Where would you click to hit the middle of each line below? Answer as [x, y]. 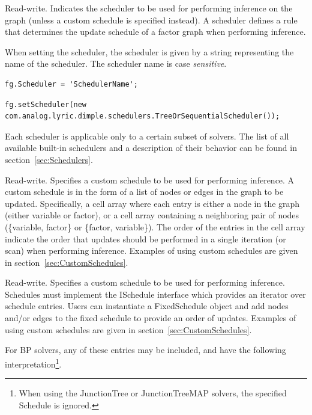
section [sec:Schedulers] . [49, 159]
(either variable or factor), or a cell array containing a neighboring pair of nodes [152, 215]
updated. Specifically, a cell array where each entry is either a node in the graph [152, 203]
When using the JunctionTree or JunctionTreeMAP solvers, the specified [153, 393]
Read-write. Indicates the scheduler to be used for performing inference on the [149, 8]
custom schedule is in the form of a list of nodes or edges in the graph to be [144, 192]
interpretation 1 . [33, 363]
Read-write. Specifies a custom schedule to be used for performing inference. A [150, 180]
